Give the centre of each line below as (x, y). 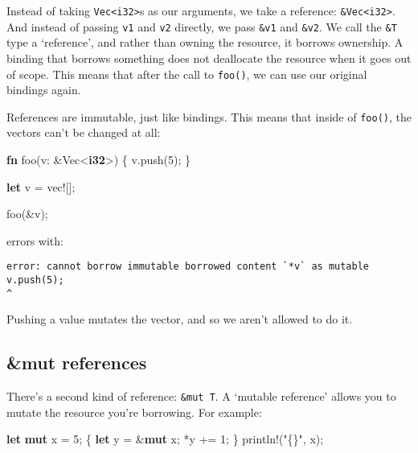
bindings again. (44, 90)
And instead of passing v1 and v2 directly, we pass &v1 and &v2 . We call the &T (202, 26)
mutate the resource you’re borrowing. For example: (134, 412)
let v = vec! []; (41, 186)
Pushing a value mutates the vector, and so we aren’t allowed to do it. (180, 319)
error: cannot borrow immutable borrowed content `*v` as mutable (188, 267)
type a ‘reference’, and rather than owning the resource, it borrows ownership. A (205, 42)
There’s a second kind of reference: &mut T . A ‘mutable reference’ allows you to (201, 396)
